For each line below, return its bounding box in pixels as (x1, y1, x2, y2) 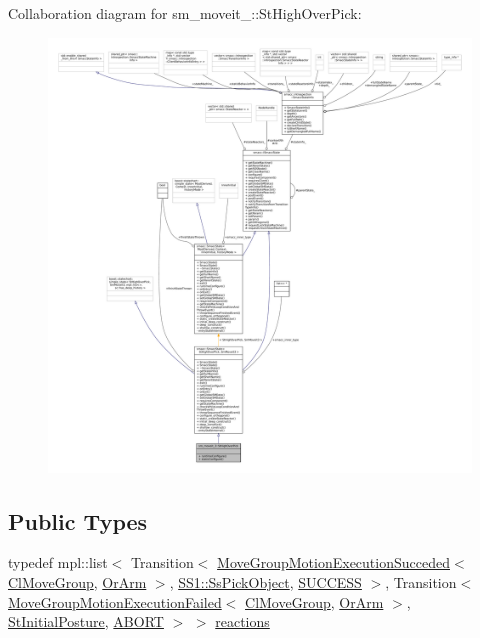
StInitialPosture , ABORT (8, 611, 164, 632)
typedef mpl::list (8, 552, 108, 573)
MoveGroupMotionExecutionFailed (8, 591, 222, 612)
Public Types (8, 505, 148, 536)
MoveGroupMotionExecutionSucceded (217, 552, 450, 573)
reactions (215, 611, 270, 632)
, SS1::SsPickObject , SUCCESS (169, 572, 362, 593)
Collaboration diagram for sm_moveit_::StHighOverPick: (8, 3, 362, 23)
